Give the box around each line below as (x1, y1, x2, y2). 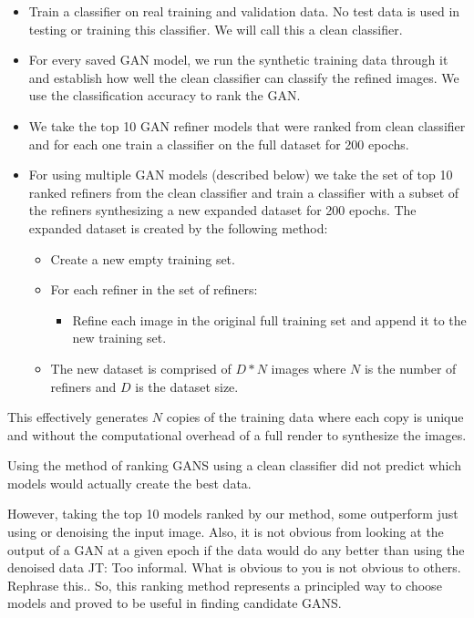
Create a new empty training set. (50, 249, 235, 268)
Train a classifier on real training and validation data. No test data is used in (28, 2, 460, 20)
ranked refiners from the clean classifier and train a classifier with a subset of (28, 182, 459, 201)
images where (271, 358, 346, 377)
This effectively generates (7, 407, 149, 427)
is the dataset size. (135, 376, 239, 396)
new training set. (72, 328, 167, 347)
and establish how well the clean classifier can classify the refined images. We (28, 67, 459, 87)
